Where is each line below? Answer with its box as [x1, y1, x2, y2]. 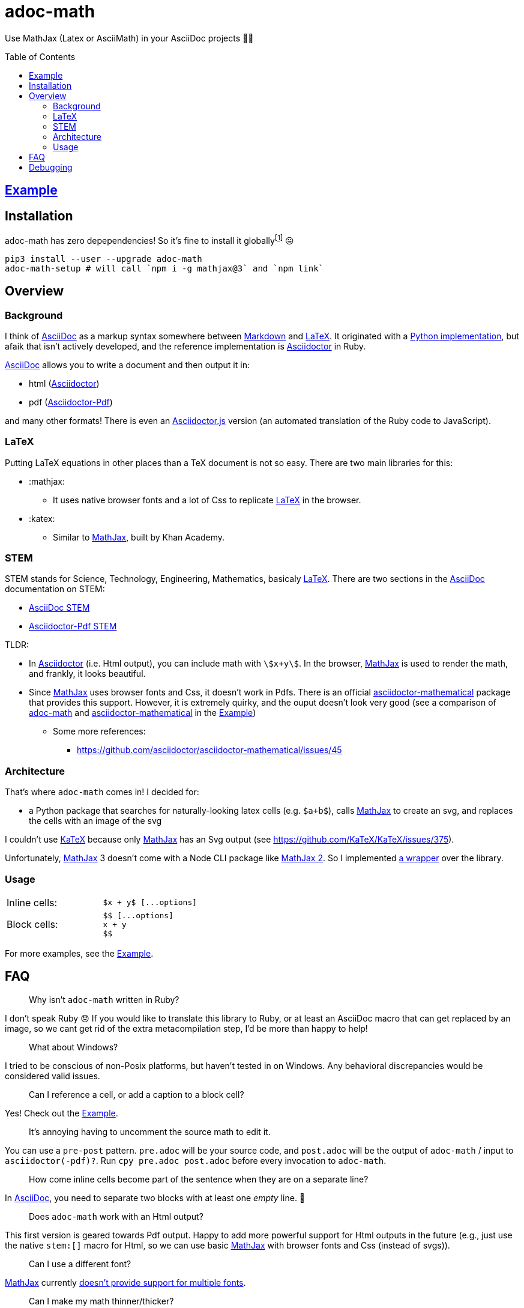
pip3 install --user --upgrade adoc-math [5, 253, 202, 264]
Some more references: [53, 726, 146, 737]
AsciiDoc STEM [29, 602, 90, 613]
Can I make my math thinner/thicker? [29, 1295, 174, 1306]
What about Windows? [29, 1041, 118, 1052]
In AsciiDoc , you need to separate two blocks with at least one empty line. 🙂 [5, 1192, 306, 1203]
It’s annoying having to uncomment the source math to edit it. [29, 1126, 271, 1137]
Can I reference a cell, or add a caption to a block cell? [29, 1089, 244, 1100]
